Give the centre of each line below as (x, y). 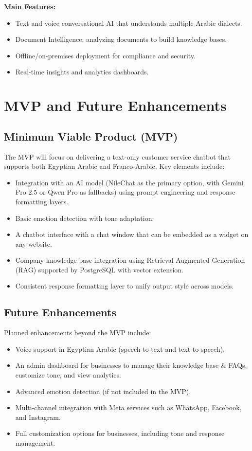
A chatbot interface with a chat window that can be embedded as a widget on (132, 234)
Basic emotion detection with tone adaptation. (85, 218)
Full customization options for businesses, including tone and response (120, 433)
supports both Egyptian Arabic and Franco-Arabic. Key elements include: (114, 166)
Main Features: (30, 6)
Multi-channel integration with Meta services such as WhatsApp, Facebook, (128, 407)
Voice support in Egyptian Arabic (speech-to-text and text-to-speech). (120, 349)
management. (35, 443)
